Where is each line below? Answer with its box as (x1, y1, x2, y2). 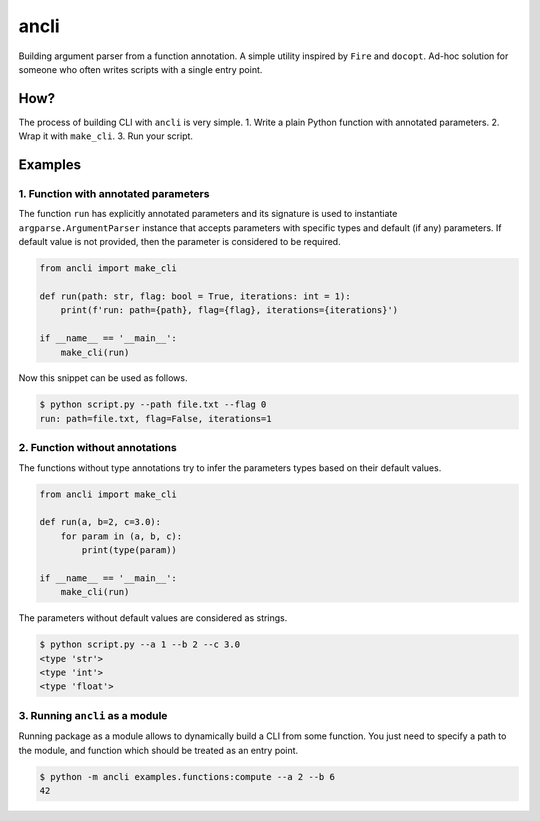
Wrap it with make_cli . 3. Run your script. (18, 130, 194, 142)
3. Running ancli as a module (18, 708, 168, 722)
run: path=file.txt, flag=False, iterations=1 (39, 413, 272, 424)
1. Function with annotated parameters (18, 187, 210, 201)
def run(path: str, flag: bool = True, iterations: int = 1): (39, 290, 351, 302)
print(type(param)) (81, 545, 177, 556)
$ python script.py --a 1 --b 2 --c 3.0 (39, 639, 240, 650)
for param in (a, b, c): (60, 530, 183, 542)
